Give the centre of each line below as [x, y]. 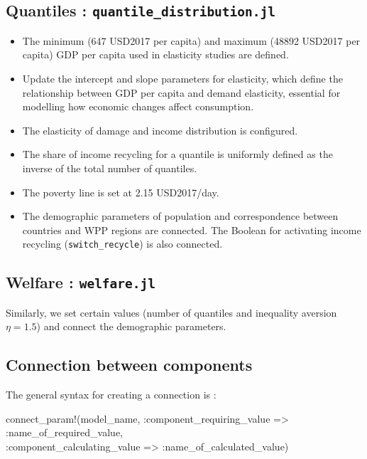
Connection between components [129, 365]
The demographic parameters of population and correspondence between [180, 216]
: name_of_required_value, [65, 432]
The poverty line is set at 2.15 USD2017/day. [121, 192]
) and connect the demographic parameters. [131, 326]
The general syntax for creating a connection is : [111, 395]
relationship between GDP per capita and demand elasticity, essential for [181, 92]
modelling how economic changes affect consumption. [138, 106]
